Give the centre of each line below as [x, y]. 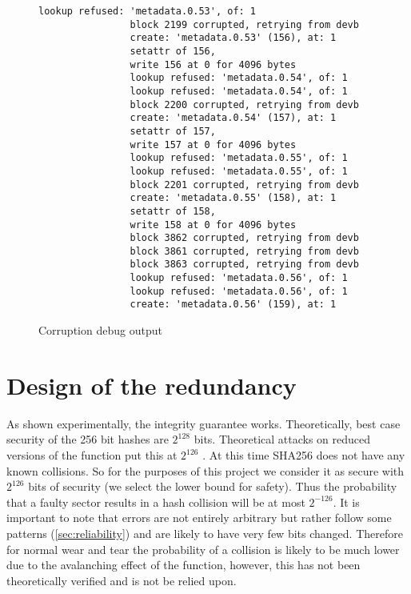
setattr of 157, [173, 131]
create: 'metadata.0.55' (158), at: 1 [233, 198]
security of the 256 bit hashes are [88, 439]
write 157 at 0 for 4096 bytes [213, 144]
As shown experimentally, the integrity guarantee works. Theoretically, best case [204, 423]
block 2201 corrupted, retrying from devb [244, 185]
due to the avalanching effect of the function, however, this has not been [184, 565]
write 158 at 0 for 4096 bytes [213, 225]
